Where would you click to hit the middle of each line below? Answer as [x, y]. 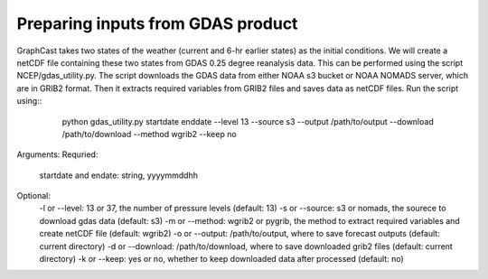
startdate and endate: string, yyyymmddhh [119, 175]
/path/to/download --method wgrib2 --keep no [149, 134]
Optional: [34, 196]
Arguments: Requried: [57, 154]
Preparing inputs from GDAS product [157, 23]
